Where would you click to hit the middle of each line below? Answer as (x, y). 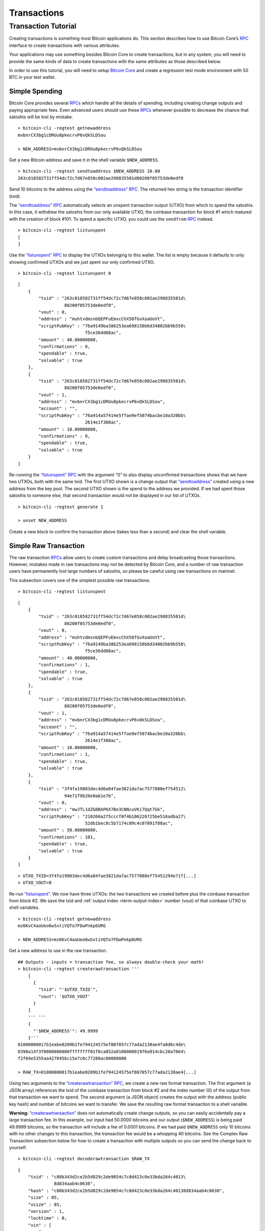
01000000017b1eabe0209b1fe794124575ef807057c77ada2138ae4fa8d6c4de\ (102, 1045)
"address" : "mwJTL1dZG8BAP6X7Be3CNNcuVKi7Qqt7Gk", (102, 810)
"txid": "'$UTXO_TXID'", (68, 989)
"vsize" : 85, (45, 1204)
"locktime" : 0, (47, 1218)
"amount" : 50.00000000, (68, 830)
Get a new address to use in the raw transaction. (58, 951)
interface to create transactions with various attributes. (65, 45)
